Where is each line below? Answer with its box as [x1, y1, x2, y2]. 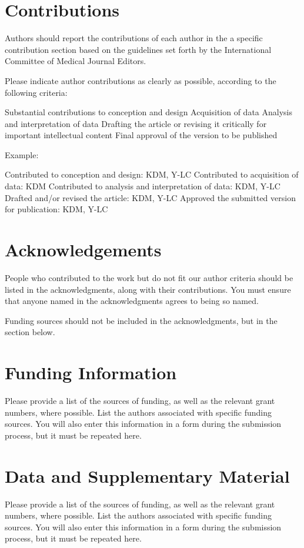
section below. [5, 326, 55, 338]
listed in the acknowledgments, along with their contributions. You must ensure [5, 283, 291, 295]
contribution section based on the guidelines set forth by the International [5, 43, 272, 55]
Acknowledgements [5, 238, 162, 262]
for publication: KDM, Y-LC [5, 203, 108, 215]
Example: [5, 148, 39, 161]
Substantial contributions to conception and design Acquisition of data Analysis [5, 106, 293, 118]
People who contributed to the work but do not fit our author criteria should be [5, 271, 293, 283]
